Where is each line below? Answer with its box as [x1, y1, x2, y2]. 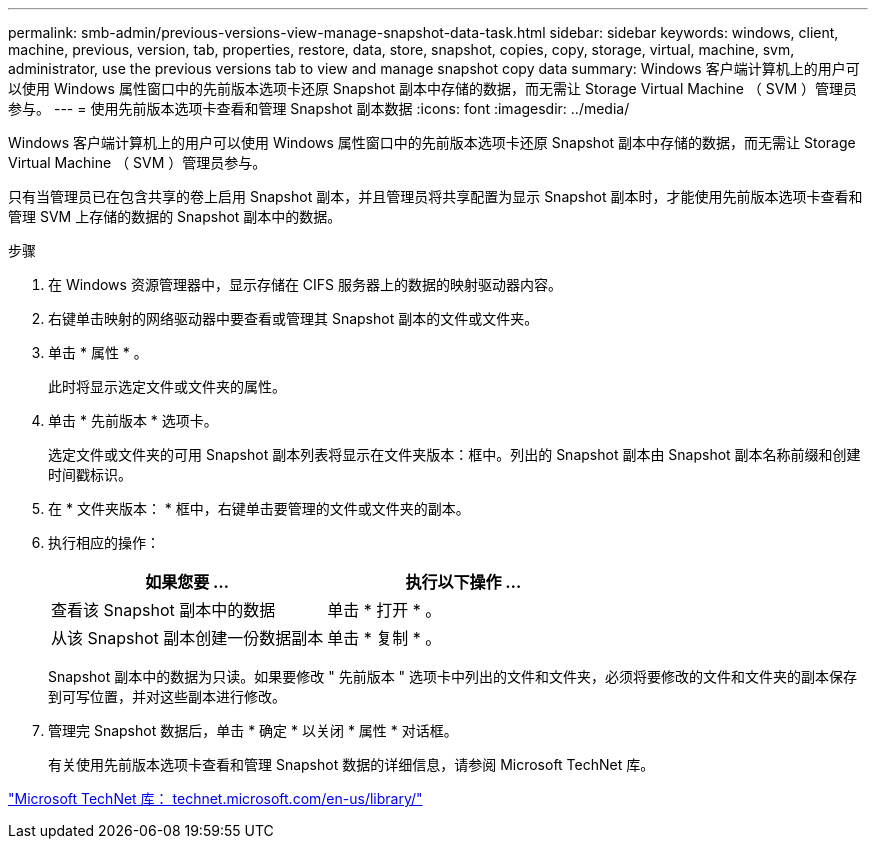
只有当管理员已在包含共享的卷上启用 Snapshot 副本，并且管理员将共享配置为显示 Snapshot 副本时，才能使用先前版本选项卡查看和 [8, 188, 863, 205]
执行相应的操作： [48, 534, 160, 551]
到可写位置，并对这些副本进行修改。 [48, 688, 286, 705]
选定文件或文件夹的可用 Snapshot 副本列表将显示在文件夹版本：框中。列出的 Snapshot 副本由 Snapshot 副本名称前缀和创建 [48, 446, 861, 463]
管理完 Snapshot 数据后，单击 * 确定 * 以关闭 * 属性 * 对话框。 [48, 722, 458, 739]
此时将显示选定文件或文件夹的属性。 [48, 378, 286, 395]
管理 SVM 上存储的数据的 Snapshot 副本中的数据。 [8, 208, 342, 225]
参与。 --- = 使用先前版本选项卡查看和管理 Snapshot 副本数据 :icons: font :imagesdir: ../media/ [8, 100, 630, 117]
